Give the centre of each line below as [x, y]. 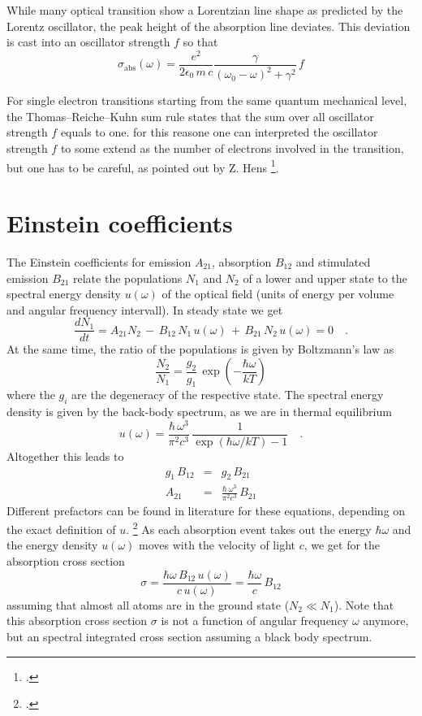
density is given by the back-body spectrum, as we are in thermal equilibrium [199, 412]
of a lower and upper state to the [325, 278]
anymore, [386, 621]
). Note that [364, 604]
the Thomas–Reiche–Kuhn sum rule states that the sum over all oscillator [190, 116]
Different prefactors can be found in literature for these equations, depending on [206, 510]
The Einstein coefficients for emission [99, 262]
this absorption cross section [77, 621]
